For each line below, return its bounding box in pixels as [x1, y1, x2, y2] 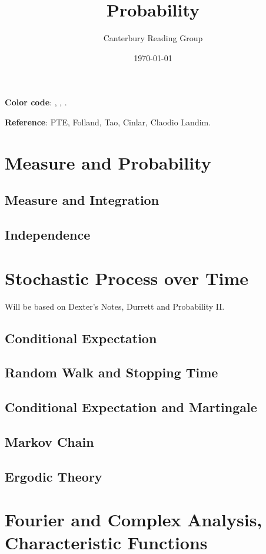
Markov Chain [5, 432, 94, 450]
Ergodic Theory [5, 467, 102, 485]
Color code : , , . [5, 96, 67, 108]
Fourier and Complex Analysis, [5, 507, 262, 532]
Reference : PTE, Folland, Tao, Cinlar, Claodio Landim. [5, 115, 211, 128]
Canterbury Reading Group [103, 32, 203, 44]
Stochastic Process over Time [5, 266, 249, 290]
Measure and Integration [5, 191, 159, 209]
